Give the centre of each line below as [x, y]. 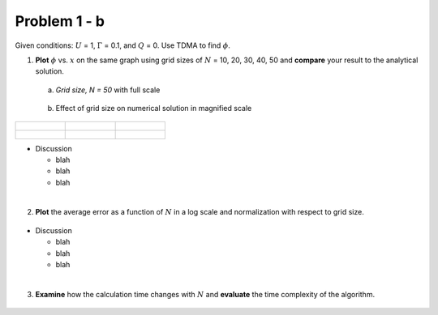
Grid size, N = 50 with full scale [108, 90]
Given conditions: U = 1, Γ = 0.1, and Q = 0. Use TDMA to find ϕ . [123, 45]
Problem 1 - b [60, 21]
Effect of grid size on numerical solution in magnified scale [154, 109]
